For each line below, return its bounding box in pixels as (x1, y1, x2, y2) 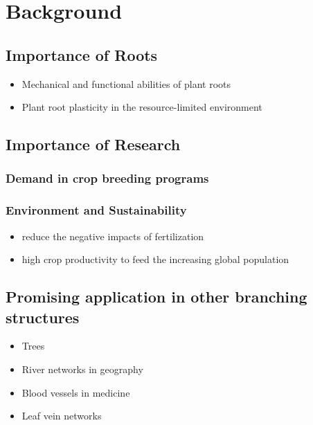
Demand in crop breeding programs (6, 170, 209, 187)
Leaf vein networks (21, 408, 102, 423)
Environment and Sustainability (6, 201, 187, 219)
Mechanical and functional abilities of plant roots (21, 76, 231, 91)
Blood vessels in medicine (21, 385, 130, 399)
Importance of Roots (6, 44, 158, 65)
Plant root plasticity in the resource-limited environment (21, 100, 262, 114)
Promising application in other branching (6, 286, 307, 307)
